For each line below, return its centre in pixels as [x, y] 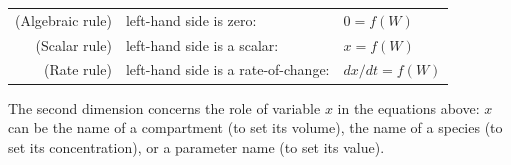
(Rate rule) [78, 69]
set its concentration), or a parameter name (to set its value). [196, 146]
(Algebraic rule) [63, 19]
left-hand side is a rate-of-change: [227, 69]
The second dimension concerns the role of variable [164, 107]
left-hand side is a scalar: [202, 44]
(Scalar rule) [73, 44]
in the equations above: [408, 107]
